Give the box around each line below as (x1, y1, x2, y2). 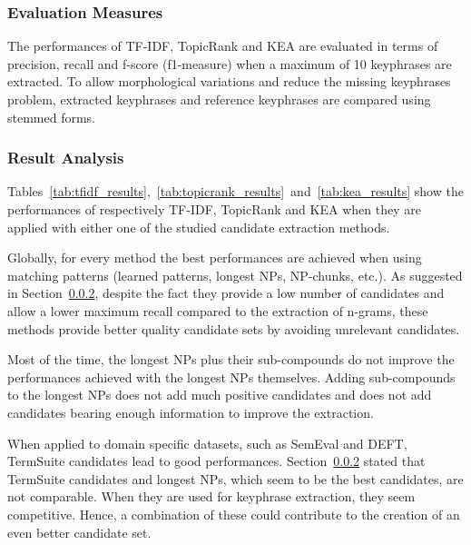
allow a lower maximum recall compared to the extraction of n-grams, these (7, 301, 428, 320)
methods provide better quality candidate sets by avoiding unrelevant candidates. (7, 319, 460, 338)
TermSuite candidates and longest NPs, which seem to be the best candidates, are (7, 469, 464, 488)
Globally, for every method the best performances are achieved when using (7, 248, 422, 267)
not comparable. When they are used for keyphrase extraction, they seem (7, 487, 416, 506)
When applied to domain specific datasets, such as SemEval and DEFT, (7, 433, 407, 452)
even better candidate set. (7, 522, 152, 541)
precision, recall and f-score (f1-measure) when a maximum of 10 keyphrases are (7, 54, 452, 73)
